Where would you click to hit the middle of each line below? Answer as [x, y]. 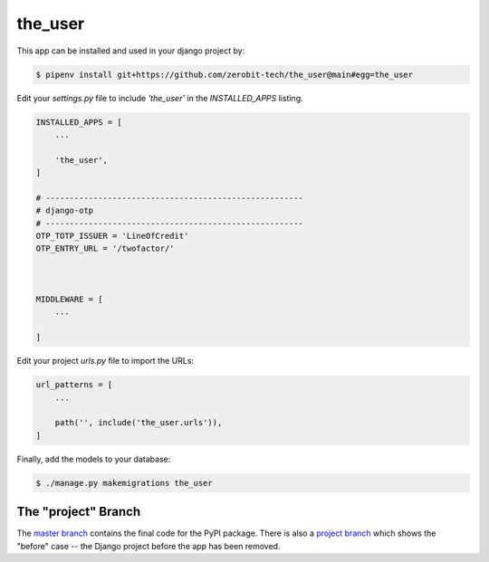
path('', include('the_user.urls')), [139, 423]
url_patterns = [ [74, 385]
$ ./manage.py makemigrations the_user [124, 483]
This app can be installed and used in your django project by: [131, 51]
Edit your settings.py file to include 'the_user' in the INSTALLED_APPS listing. [160, 98]
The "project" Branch [78, 512]
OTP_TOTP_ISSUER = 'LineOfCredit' [112, 236]
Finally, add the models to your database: [94, 459]
